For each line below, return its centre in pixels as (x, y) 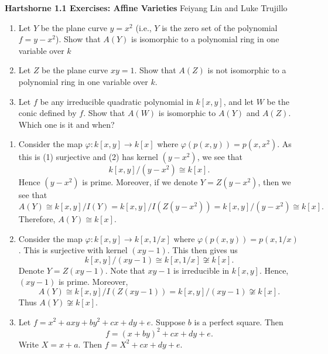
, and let (239, 101)
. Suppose (168, 321)
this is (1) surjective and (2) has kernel (88, 157)
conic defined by (47, 113)
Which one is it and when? (66, 124)
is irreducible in (201, 270)
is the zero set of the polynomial (220, 27)
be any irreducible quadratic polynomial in (117, 101)
